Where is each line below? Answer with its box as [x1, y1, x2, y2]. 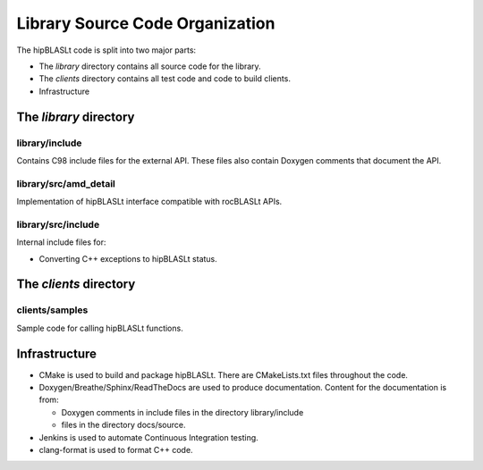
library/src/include [16, 218, 100, 231]
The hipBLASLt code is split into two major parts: [16, 45, 197, 55]
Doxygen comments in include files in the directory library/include [61, 407, 304, 417]
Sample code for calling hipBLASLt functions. [16, 323, 183, 333]
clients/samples [16, 304, 89, 316]
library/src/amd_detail [16, 177, 116, 189]
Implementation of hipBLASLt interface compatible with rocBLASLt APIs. [16, 197, 283, 207]
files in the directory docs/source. [61, 420, 186, 431]
